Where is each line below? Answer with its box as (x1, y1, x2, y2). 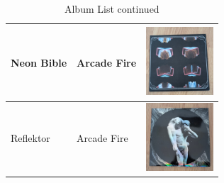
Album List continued (64, 1, 159, 16)
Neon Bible (11, 55, 67, 70)
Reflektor (11, 131, 50, 145)
